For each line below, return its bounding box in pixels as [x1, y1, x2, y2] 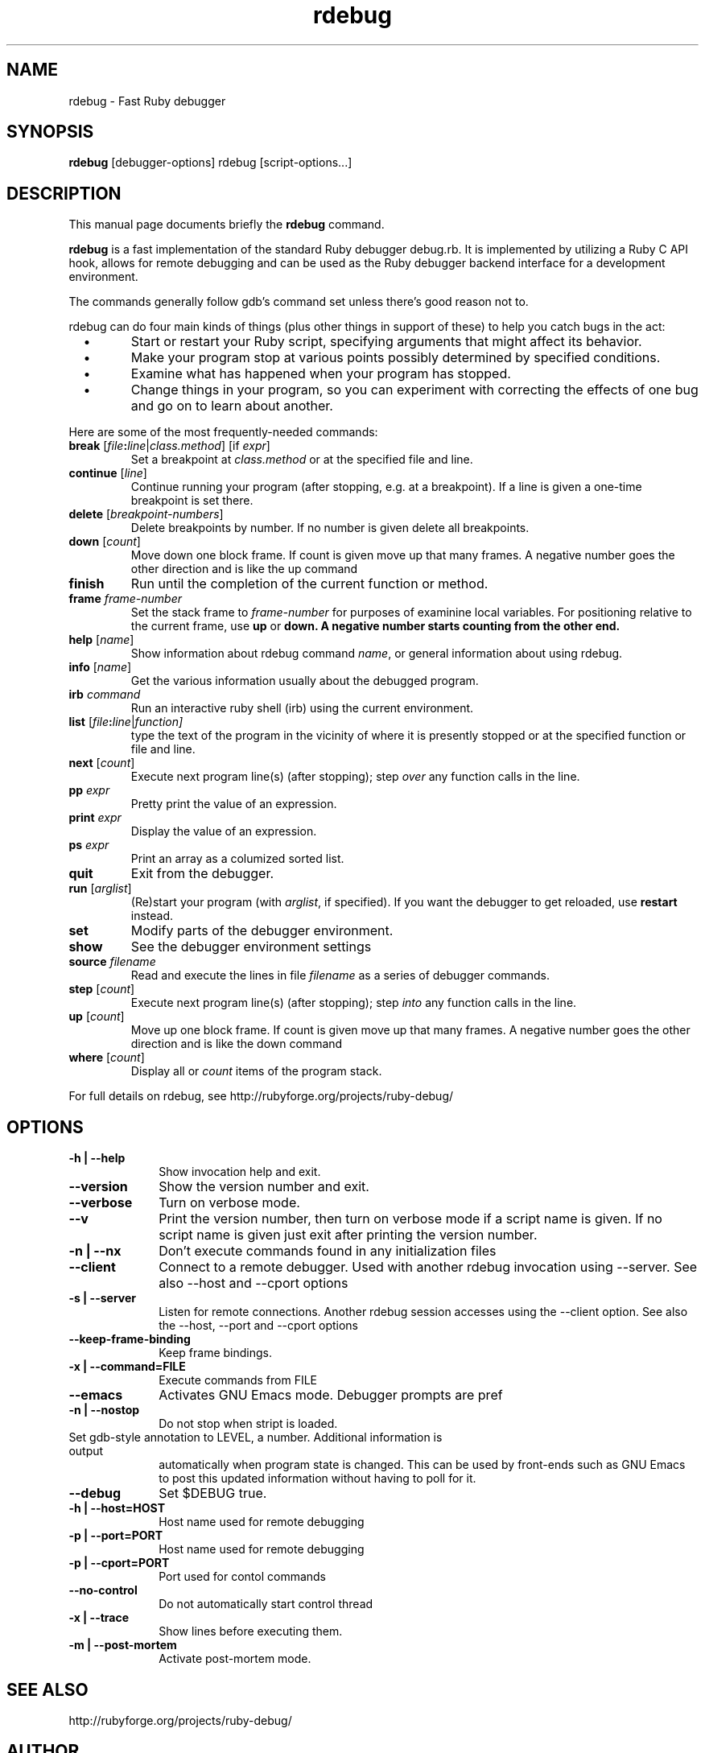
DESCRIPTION [6, 183, 122, 204]
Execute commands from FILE [159, 1373, 318, 1388]
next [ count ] [68, 756, 135, 770]
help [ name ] [68, 633, 134, 647]
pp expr [68, 783, 110, 798]
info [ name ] [68, 660, 132, 674]
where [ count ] [68, 1050, 145, 1065]
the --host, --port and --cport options [159, 1318, 358, 1333]
